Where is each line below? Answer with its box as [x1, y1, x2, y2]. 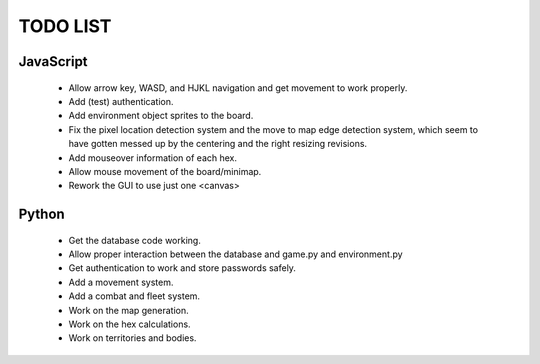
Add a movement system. [68, 276, 174, 288]
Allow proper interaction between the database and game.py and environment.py [68, 248, 404, 260]
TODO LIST [18, 15, 112, 37]
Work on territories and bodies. [68, 332, 197, 344]
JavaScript [18, 53, 89, 70]
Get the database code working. [68, 234, 202, 246]
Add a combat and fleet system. [68, 290, 200, 302]
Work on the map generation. [68, 304, 189, 316]
